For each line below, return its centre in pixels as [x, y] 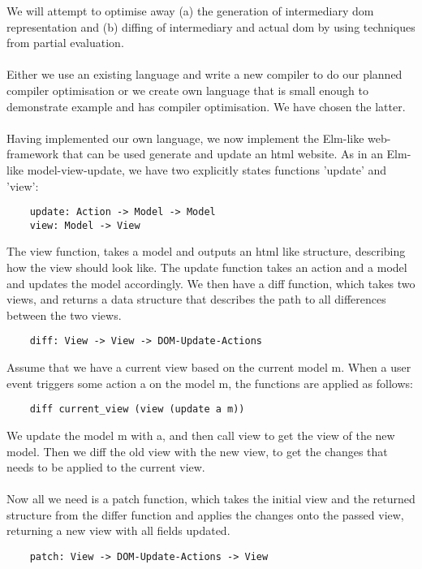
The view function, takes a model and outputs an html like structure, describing [206, 251]
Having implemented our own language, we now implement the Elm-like [185, 138]
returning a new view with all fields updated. [118, 530]
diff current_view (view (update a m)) [137, 410]
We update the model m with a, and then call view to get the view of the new [201, 435]
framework [33, 154]
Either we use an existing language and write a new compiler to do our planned [205, 74]
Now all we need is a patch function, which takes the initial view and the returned [211, 499]
